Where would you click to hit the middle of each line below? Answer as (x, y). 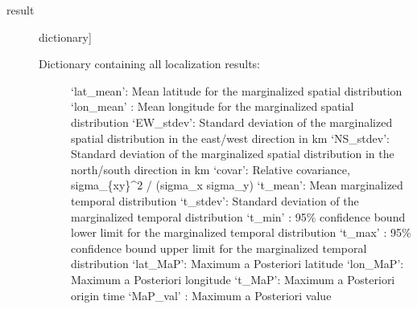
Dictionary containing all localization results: (150, 64)
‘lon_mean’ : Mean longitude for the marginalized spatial (213, 106)
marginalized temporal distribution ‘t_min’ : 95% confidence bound (238, 216)
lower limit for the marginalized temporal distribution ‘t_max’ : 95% (241, 232)
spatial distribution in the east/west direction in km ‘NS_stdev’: (230, 138)
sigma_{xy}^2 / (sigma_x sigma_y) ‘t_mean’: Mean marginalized (237, 185)
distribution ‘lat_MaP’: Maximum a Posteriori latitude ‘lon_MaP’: (237, 264)
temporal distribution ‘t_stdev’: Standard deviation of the (215, 200)
